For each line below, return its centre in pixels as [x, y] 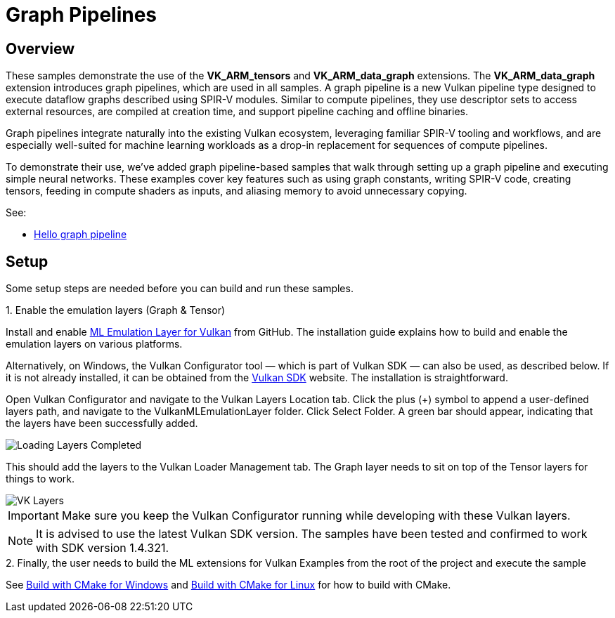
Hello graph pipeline [80, 235]
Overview [40, 48]
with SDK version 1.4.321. [103, 548]
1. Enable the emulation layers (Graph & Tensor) [116, 310]
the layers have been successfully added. [102, 423]
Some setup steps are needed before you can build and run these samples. [180, 289]
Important [33, 516]
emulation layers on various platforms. [94, 344]
